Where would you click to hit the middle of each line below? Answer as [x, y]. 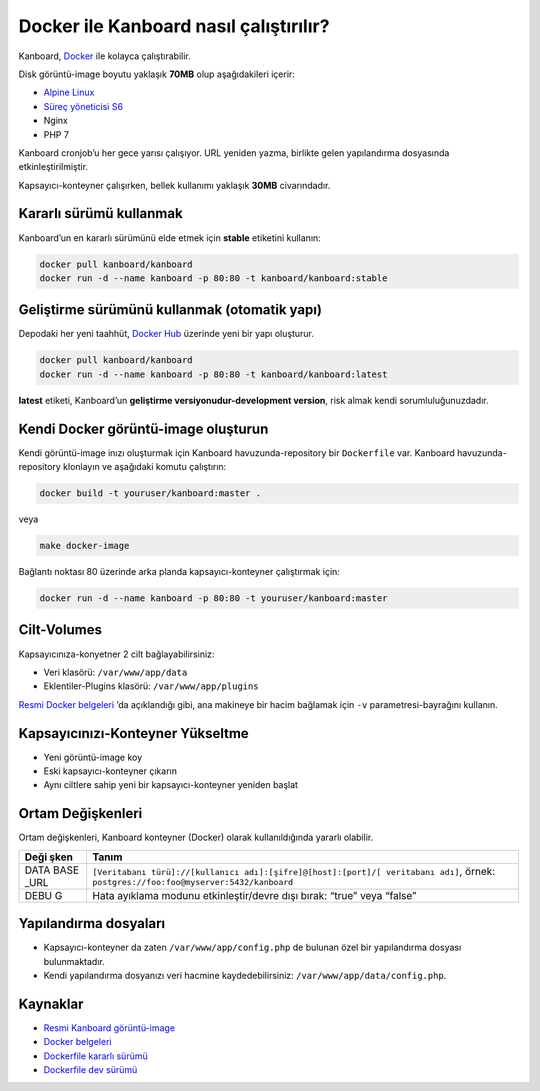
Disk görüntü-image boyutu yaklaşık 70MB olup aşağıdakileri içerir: [156, 74]
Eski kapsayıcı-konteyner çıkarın [110, 771]
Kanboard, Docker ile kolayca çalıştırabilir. [105, 56]
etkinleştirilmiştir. [53, 167]
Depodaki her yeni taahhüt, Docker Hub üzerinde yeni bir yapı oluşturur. [166, 334]
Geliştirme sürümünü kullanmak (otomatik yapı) [170, 310]
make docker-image [84, 546]
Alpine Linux [69, 92]
